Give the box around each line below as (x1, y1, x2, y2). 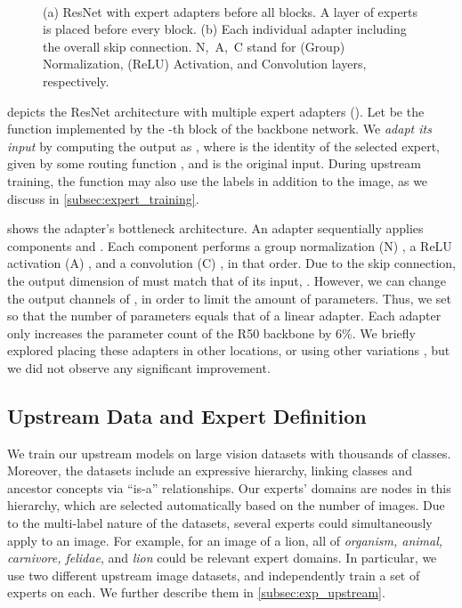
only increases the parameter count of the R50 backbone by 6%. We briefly (7, 323, 416, 342)
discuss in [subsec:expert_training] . (7, 189, 199, 207)
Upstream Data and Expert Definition (7, 401, 367, 429)
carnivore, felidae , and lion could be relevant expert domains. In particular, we (7, 548, 437, 567)
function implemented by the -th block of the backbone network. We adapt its (7, 119, 432, 138)
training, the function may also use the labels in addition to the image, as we (7, 171, 428, 190)
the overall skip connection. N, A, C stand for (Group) (43, 36, 345, 55)
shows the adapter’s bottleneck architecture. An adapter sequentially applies (7, 219, 424, 238)
